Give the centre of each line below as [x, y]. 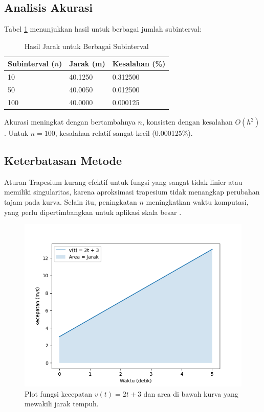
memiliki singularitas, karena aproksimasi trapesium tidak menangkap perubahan [132, 192]
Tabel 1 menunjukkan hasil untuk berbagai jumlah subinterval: [103, 29]
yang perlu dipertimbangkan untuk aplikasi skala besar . [93, 212]
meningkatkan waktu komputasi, [197, 202]
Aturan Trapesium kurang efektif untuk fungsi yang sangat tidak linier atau [123, 181]
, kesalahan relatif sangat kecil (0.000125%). [124, 133]
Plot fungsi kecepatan [59, 393]
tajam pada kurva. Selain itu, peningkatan [71, 202]
